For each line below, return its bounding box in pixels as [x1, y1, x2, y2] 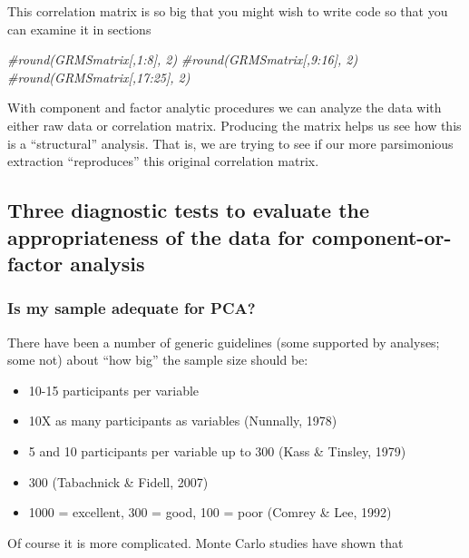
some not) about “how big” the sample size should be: [7, 350, 308, 369]
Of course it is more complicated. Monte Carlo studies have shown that [7, 533, 404, 552]
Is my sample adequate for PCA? [7, 297, 256, 319]
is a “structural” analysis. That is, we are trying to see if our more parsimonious [7, 133, 454, 152]
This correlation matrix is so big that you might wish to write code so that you [7, 2, 448, 20]
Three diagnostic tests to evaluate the [7, 196, 370, 224]
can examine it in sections [7, 19, 151, 38]
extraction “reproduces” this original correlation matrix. [7, 152, 319, 171]
